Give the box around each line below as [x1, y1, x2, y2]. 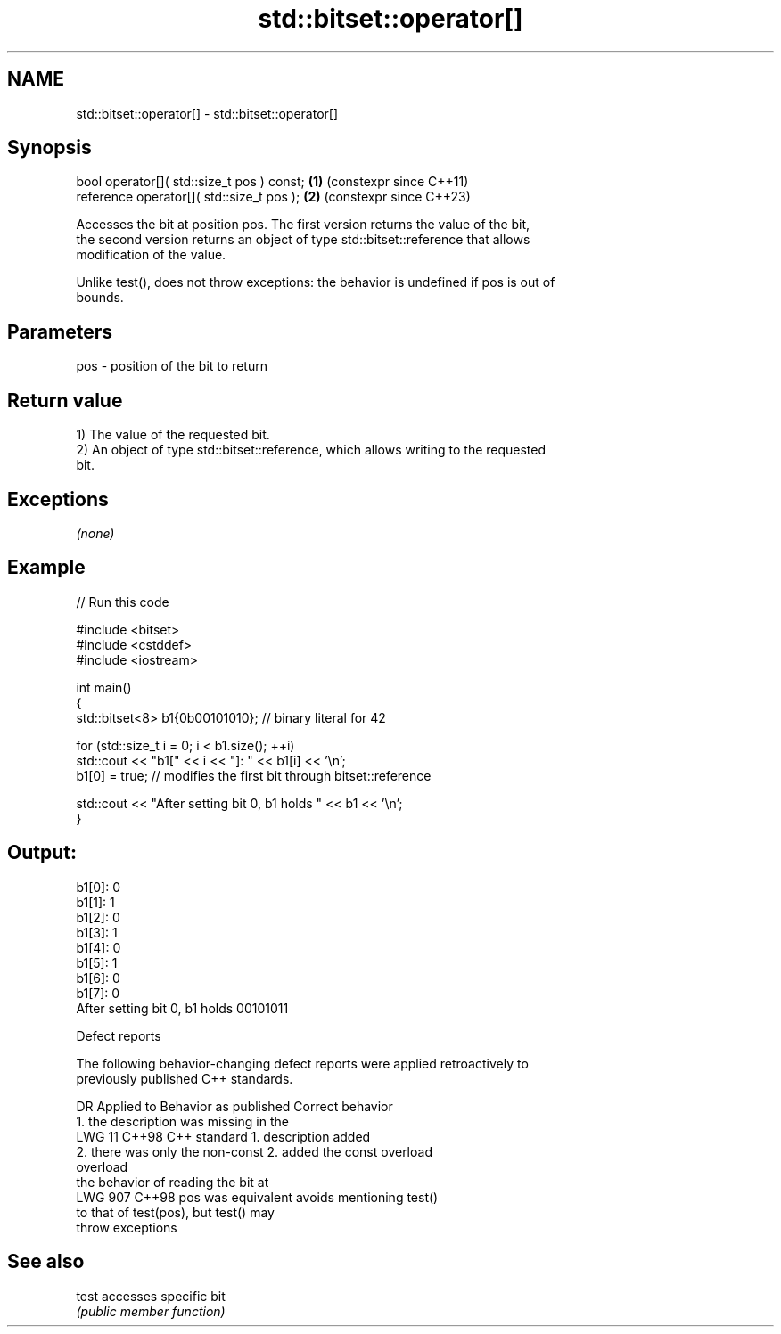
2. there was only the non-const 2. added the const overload [76, 1143, 432, 1159]
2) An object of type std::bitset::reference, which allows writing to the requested [76, 442, 547, 458]
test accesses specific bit [76, 1288, 226, 1304]
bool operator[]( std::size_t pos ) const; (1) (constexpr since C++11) [76, 174, 469, 190]
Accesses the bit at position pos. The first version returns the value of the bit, [76, 217, 530, 233]
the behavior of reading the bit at [76, 1174, 269, 1190]
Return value [7, 389, 123, 412]
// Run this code [76, 593, 169, 610]
